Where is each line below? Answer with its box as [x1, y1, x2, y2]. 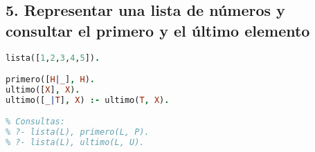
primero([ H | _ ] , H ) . [6, 75, 95, 85]
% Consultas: [6, 117, 65, 127]
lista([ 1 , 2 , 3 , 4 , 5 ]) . [6, 53, 100, 63]
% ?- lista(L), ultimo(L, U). [6, 137, 145, 148]
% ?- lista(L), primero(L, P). [6, 127, 150, 137]
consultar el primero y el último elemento [6, 19, 310, 41]
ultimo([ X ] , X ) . [6, 85, 80, 95]
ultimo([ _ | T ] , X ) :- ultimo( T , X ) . [6, 95, 170, 105]
